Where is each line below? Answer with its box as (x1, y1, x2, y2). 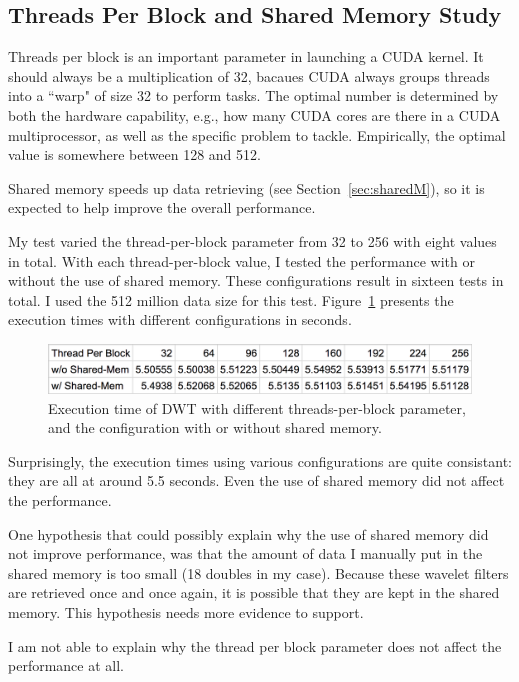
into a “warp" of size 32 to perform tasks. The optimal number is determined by (8, 85, 499, 106)
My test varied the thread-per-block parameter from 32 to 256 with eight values (8, 230, 497, 251)
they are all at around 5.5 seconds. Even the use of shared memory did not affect (8, 470, 505, 491)
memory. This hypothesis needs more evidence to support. (8, 601, 364, 622)
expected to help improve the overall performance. (8, 197, 316, 218)
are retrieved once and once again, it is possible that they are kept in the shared (8, 582, 500, 603)
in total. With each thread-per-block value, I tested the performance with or (8, 250, 475, 271)
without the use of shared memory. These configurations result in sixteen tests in (8, 270, 504, 291)
